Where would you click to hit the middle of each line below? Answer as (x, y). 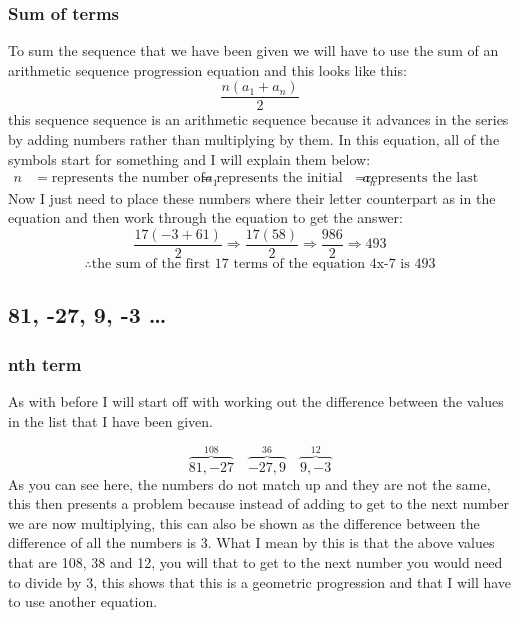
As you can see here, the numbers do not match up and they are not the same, (249, 483)
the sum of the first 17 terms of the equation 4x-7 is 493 (263, 263)
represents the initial (279, 178)
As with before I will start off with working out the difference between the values (256, 400)
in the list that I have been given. (111, 420)
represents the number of (128, 178)
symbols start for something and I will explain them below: (189, 158)
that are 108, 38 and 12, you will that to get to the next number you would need (255, 561)
